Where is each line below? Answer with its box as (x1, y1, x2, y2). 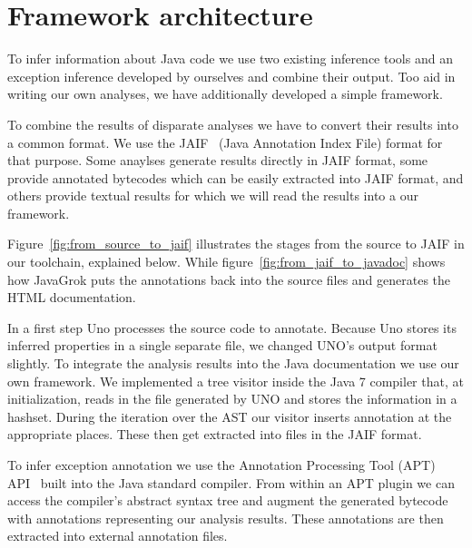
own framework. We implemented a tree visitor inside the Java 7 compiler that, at (7, 371, 464, 390)
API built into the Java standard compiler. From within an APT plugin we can (7, 473, 455, 492)
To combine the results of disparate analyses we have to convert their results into (7, 114, 458, 133)
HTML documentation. (7, 288, 136, 307)
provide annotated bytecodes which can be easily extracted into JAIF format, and (7, 168, 464, 187)
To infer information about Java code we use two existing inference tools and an (7, 49, 453, 68)
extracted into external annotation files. (7, 526, 228, 545)
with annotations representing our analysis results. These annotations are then (7, 508, 444, 527)
